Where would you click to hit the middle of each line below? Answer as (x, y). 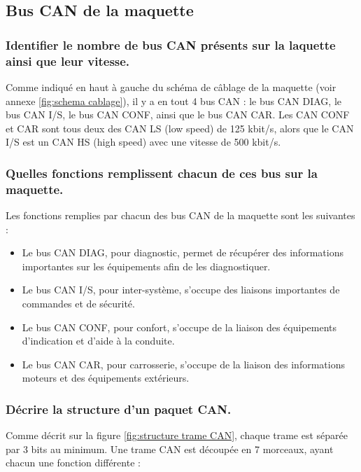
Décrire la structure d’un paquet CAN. (119, 409)
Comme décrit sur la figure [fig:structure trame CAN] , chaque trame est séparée (177, 435)
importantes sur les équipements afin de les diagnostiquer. (146, 266)
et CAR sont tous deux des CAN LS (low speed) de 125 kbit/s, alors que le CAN (180, 128)
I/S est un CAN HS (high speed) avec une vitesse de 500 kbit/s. (143, 142)
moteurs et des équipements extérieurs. (106, 378)
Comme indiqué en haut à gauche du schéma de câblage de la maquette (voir (171, 86)
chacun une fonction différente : (73, 463)
